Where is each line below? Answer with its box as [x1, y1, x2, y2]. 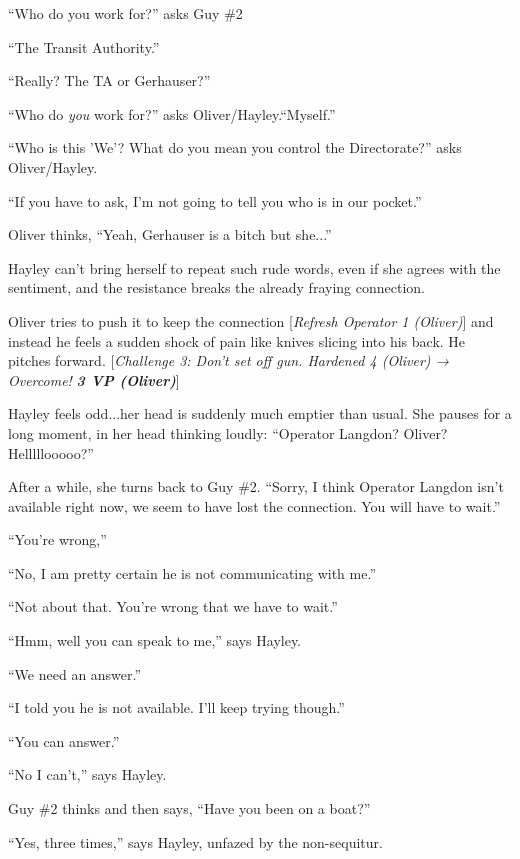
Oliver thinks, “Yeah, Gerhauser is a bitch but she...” [8, 224, 332, 245]
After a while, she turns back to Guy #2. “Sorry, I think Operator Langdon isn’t [8, 476, 504, 497]
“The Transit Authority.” [8, 36, 160, 57]
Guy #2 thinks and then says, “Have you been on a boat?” [8, 798, 371, 819]
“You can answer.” [8, 730, 120, 751]
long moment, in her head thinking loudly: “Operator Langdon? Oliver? [8, 422, 448, 443]
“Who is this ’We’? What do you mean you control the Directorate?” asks [8, 137, 462, 158]
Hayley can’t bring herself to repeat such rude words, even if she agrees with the [8, 257, 501, 278]
